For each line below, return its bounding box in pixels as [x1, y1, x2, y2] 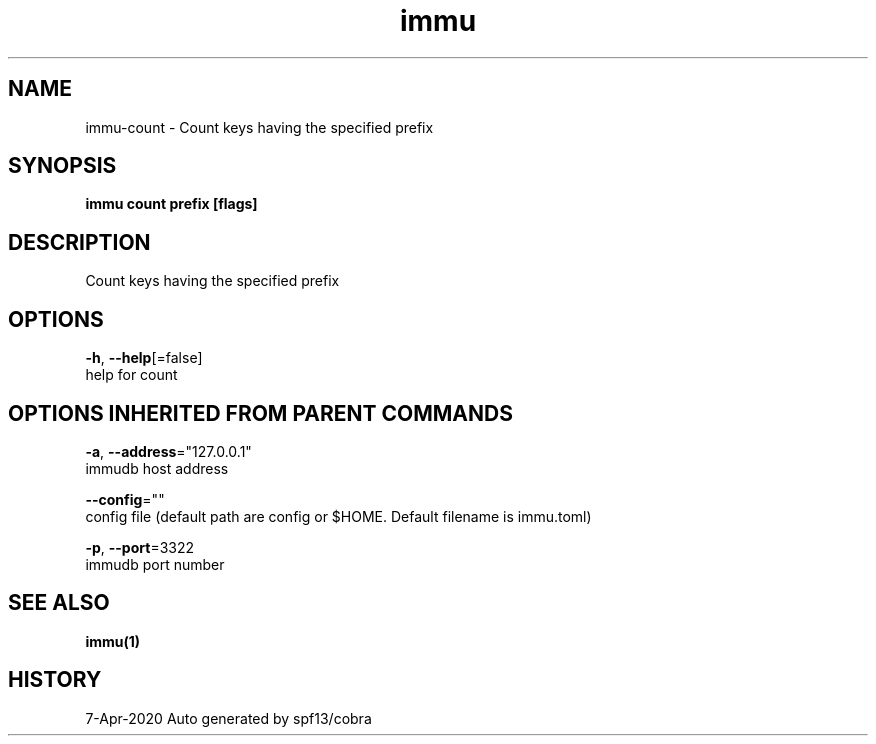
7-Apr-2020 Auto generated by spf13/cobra [85, 709, 372, 727]
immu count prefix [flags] [85, 195, 258, 213]
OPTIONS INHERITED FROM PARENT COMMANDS [8, 400, 513, 426]
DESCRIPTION [8, 229, 151, 255]
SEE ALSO [8, 590, 110, 616]
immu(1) [85, 632, 141, 650]
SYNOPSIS [8, 153, 117, 179]
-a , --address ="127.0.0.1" [85, 442, 252, 460]
